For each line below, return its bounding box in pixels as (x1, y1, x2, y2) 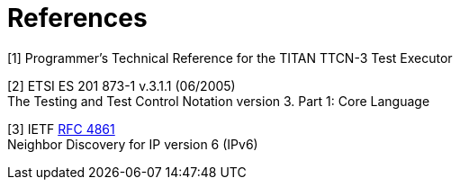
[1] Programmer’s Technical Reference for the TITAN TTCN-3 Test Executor (7, 49, 453, 66)
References (7, 3, 148, 33)
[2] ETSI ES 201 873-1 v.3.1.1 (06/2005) (7, 77, 236, 93)
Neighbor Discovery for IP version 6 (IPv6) (7, 136, 258, 152)
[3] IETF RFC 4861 (7, 120, 115, 137)
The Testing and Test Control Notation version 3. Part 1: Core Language (7, 93, 430, 109)
